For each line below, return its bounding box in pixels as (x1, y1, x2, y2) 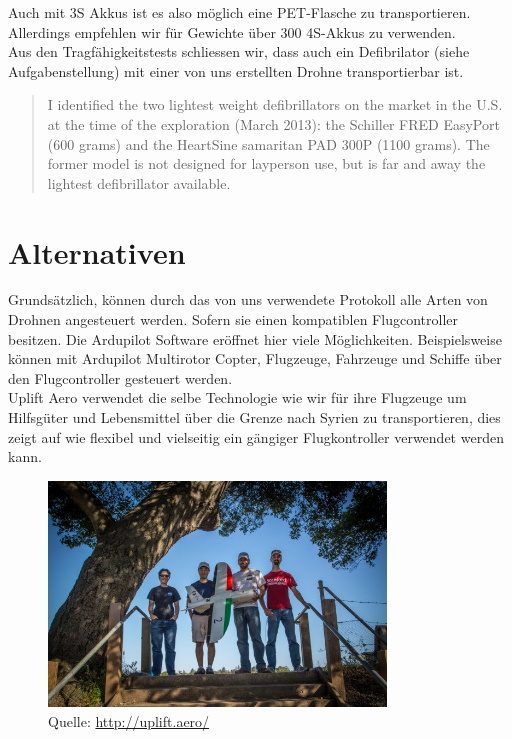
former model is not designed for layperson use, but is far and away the (47, 153, 486, 174)
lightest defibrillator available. (47, 172, 231, 193)
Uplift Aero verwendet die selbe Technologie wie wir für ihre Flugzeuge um (8, 387, 467, 408)
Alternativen (8, 231, 186, 272)
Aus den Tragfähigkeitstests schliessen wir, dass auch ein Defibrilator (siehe (8, 41, 470, 62)
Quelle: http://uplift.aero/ (48, 710, 210, 731)
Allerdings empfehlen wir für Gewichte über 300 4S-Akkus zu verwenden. (8, 21, 456, 42)
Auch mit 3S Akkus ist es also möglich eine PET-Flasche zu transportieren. (8, 2, 471, 22)
